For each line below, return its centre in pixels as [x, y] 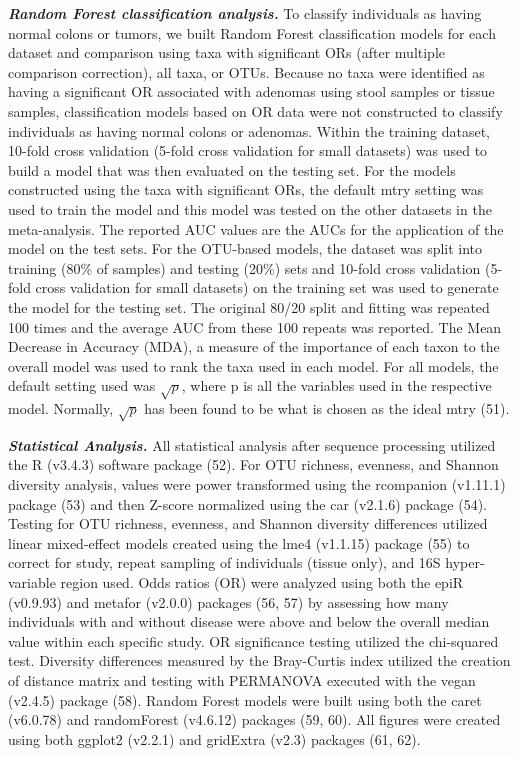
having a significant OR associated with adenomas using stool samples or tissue [251, 91]
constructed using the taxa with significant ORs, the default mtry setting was [246, 189]
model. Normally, [61, 408]
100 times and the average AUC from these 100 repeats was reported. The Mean [255, 326]
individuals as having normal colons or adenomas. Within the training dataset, [249, 130]
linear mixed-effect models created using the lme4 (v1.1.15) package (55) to [239, 542]
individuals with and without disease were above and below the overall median [249, 621]
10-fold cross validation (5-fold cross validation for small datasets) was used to [248, 150]
